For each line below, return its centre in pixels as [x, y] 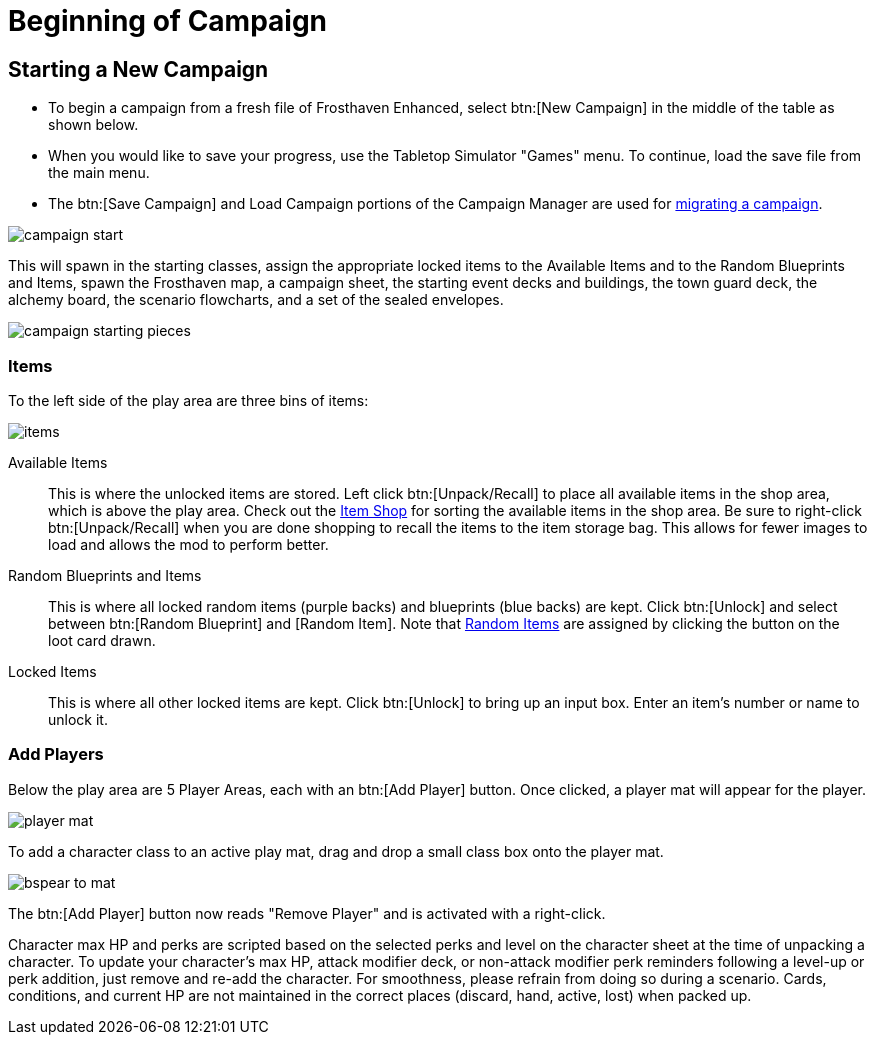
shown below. [93, 125]
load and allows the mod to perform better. [188, 544]
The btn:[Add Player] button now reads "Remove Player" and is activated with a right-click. [307, 913]
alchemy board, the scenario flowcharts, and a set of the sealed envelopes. [256, 300]
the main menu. [99, 173]
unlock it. [78, 719]
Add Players [56, 754]
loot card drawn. [102, 640]
